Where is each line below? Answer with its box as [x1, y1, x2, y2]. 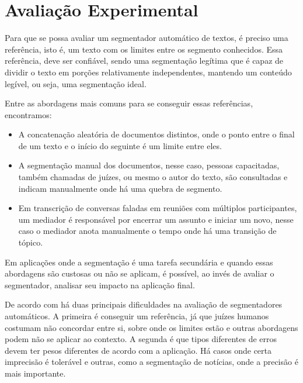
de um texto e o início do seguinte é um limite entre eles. [18, 139, 222, 151]
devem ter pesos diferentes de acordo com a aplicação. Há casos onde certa [5, 344, 272, 356]
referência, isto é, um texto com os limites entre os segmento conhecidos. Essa [5, 43, 283, 55]
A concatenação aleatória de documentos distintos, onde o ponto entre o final [18, 128, 295, 140]
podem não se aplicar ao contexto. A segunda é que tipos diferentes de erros [5, 333, 277, 345]
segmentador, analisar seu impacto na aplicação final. [5, 278, 195, 291]
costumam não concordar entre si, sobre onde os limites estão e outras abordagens [5, 321, 298, 333]
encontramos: [5, 108, 52, 120]
